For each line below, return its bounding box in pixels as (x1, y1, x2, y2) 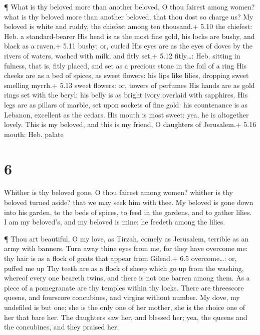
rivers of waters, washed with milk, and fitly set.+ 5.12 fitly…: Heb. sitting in (4, 50, 240, 60)
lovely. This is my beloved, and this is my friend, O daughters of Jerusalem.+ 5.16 (4, 119, 256, 129)
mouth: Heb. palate (4, 128, 64, 139)
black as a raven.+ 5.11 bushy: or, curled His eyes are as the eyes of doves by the (4, 40, 253, 51)
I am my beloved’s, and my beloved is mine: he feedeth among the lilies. (4, 216, 225, 227)
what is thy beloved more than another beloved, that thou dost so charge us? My (4, 11, 253, 21)
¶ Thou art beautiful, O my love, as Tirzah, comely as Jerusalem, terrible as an (4, 233, 249, 243)
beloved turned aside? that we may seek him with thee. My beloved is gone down (4, 197, 253, 207)
